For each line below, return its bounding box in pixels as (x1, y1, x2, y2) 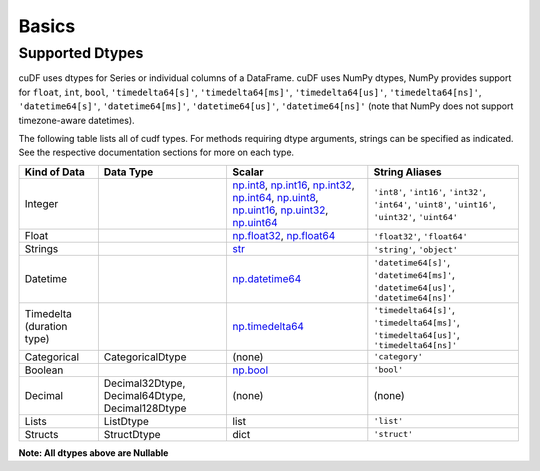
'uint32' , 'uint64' (373, 209, 459, 223)
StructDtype (103, 427, 161, 441)
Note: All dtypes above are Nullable (18, 446, 169, 459)
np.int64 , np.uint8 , (232, 190, 319, 204)
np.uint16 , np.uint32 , (232, 203, 329, 217)
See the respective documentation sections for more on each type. (18, 146, 295, 159)
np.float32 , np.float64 (232, 228, 336, 242)
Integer (24, 196, 59, 210)
